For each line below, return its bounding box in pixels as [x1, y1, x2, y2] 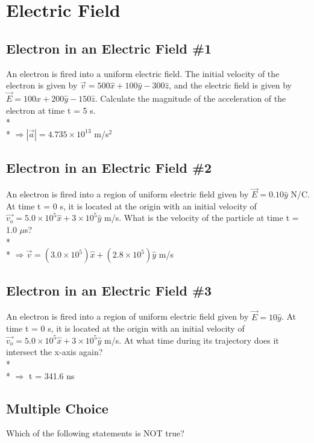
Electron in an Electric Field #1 [6, 39, 212, 57]
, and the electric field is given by [169, 79, 292, 91]
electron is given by [6, 79, 78, 91]
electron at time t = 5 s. [6, 104, 96, 116]
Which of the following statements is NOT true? [6, 427, 184, 439]
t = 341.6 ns [29, 369, 75, 382]
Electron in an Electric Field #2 [6, 158, 212, 177]
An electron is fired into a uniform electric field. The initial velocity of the [6, 67, 280, 79]
